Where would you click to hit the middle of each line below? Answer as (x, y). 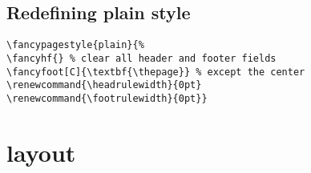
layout (41, 152)
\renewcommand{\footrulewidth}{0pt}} (107, 98)
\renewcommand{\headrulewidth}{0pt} (104, 85)
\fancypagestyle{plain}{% (75, 45)
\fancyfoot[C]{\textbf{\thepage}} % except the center (156, 72)
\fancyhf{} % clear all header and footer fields (141, 58)
